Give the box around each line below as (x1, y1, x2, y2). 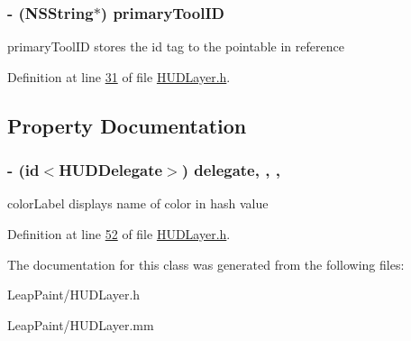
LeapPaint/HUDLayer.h (7, 285, 141, 304)
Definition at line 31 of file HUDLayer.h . (7, 67, 231, 86)
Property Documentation (7, 111, 247, 139)
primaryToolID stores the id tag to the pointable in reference (7, 37, 344, 56)
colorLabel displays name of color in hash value (7, 194, 269, 213)
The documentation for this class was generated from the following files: (7, 254, 405, 273)
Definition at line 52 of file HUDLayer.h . (7, 225, 231, 243)
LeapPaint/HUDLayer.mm (7, 315, 154, 334)
